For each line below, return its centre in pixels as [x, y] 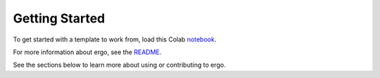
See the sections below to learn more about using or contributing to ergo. [119, 65]
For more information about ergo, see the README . [87, 52]
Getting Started [59, 18]
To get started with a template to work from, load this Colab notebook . [115, 39]
